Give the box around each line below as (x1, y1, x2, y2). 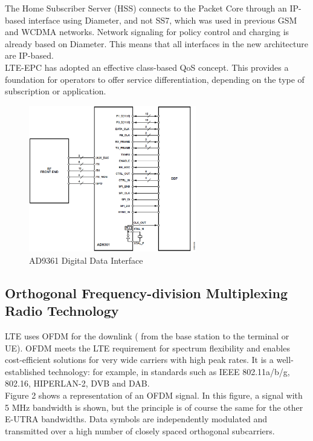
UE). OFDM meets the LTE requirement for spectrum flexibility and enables (5, 341, 290, 354)
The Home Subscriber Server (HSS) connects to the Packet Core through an (5, 2, 287, 14)
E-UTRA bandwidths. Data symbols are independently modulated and (5, 413, 268, 425)
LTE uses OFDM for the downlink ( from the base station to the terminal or (5, 329, 289, 342)
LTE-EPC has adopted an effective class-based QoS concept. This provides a (5, 60, 289, 73)
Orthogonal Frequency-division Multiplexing (5, 283, 288, 302)
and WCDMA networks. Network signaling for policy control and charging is (5, 25, 289, 38)
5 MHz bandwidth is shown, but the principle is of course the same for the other (5, 400, 303, 413)
